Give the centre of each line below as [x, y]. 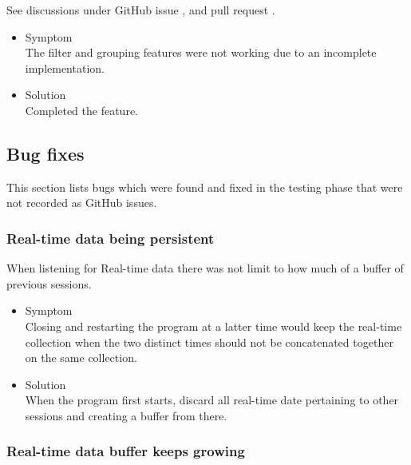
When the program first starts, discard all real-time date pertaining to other [212, 400]
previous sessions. [49, 283]
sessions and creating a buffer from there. [126, 415]
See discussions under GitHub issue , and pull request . [141, 10]
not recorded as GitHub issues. [82, 203]
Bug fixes [45, 153]
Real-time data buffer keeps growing [126, 451]
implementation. [65, 68]
